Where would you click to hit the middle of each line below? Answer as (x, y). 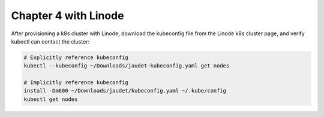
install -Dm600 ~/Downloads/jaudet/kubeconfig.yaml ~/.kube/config (125, 91)
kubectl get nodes (51, 99)
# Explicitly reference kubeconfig (76, 57)
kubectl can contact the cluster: (50, 41)
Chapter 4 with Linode (67, 16)
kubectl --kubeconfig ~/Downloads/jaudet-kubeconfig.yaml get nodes (127, 66)
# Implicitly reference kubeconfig (76, 83)
